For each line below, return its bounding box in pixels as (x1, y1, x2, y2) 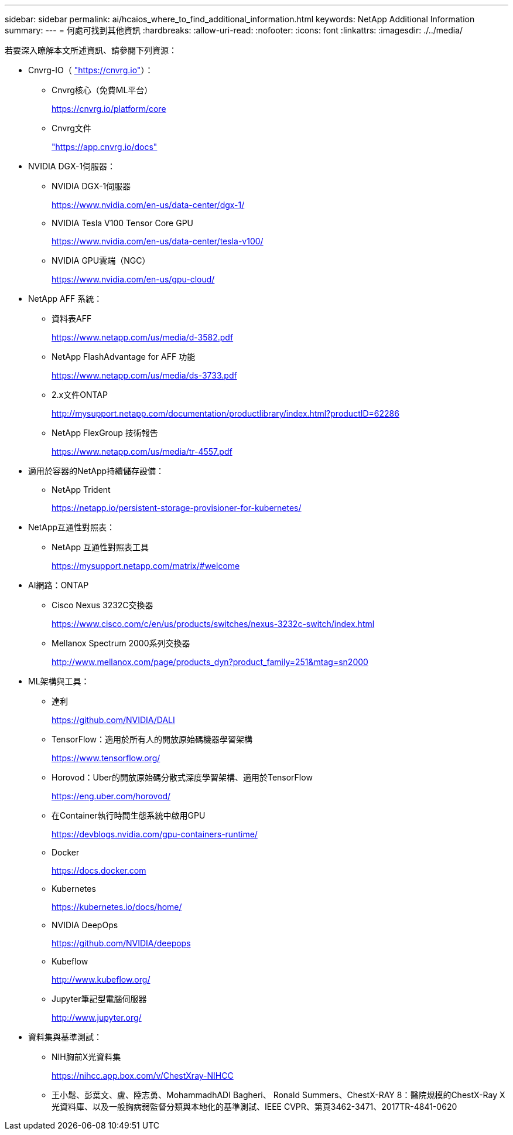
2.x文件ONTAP (52, 390, 108, 400)
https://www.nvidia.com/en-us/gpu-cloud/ (52, 274, 215, 284)
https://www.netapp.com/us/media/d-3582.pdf (52, 332, 234, 342)
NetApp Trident (52, 485, 111, 495)
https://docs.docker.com (52, 865, 146, 875)
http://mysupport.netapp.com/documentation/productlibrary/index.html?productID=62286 (52, 408, 399, 418)
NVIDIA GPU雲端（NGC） (52, 255, 151, 265)
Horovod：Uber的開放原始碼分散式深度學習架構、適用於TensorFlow (52, 772, 313, 782)
